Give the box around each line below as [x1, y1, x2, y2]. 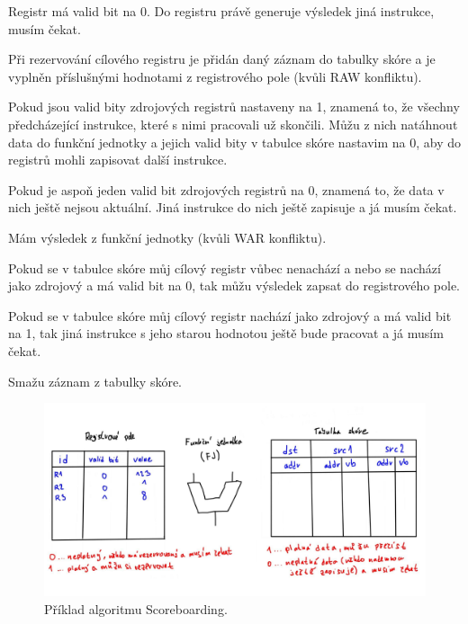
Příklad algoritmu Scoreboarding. [44, 600, 228, 618]
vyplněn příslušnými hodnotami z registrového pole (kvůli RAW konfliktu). [8, 67, 422, 85]
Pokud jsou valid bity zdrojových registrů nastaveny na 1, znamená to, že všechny [8, 97, 460, 116]
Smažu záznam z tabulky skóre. [8, 371, 182, 390]
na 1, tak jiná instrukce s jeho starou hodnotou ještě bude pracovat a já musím [8, 324, 444, 343]
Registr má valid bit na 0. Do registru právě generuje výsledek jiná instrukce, [8, 2, 435, 20]
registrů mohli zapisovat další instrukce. [8, 150, 228, 169]
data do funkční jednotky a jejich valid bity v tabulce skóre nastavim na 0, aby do [8, 132, 462, 151]
